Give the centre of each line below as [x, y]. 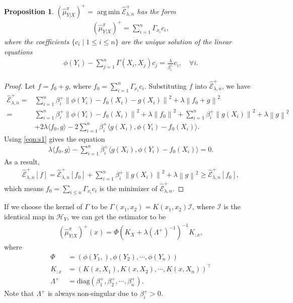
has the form [157, 11]
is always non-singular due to [92, 293]
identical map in [29, 216]
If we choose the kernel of [43, 206]
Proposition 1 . [29, 11]
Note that [19, 293]
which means [24, 188]
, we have [236, 85]
